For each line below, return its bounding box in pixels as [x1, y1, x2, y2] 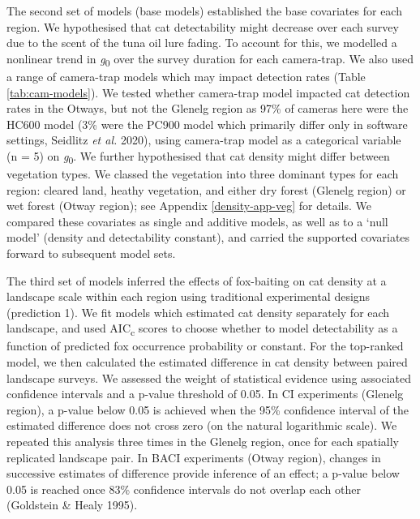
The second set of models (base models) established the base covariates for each [6, 2, 402, 19]
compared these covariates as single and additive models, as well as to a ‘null [6, 212, 388, 229]
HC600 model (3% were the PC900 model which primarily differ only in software [6, 115, 408, 132]
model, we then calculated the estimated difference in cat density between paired [6, 354, 408, 371]
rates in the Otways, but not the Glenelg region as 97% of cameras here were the [6, 100, 409, 117]
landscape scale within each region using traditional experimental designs [6, 288, 371, 305]
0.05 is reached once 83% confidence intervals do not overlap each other [6, 480, 361, 497]
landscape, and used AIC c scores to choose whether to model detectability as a [6, 320, 398, 339]
